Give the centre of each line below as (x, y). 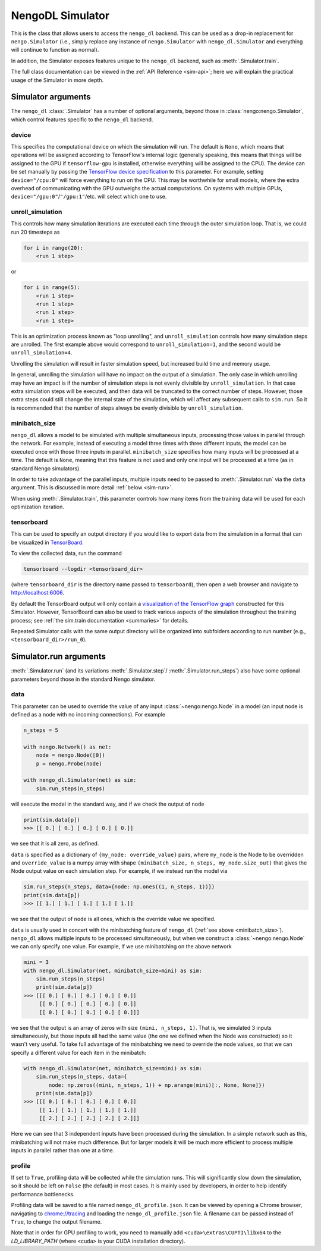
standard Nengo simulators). (46, 468)
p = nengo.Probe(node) (69, 763)
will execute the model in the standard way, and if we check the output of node (108, 804)
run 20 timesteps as (35, 232)
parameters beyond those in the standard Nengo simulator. (83, 679)
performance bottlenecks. (43, 1194)
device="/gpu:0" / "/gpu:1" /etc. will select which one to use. (89, 197)
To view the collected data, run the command (66, 554)
